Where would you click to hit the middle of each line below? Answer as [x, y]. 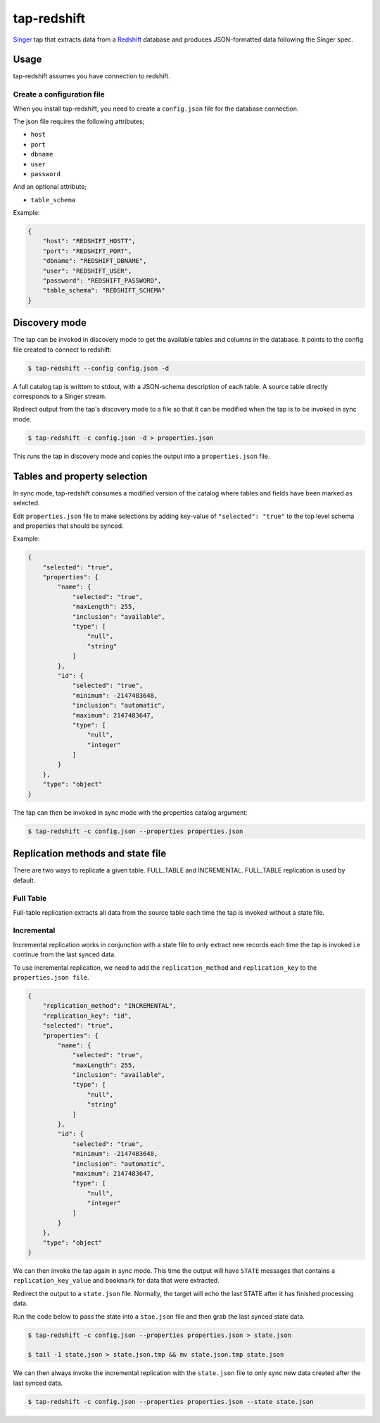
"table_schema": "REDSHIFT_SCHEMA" [104, 290]
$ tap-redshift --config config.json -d [98, 368]
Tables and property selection [80, 476]
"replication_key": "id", [87, 1016]
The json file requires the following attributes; [79, 121]
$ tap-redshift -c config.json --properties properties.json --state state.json [171, 1402]
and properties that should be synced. [68, 526]
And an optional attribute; [50, 187]
